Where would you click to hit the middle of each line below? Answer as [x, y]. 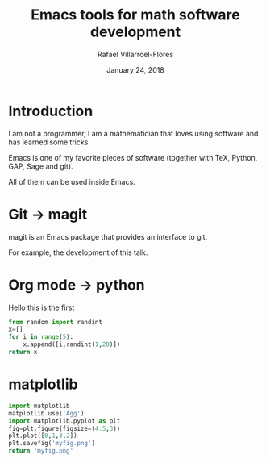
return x [23, 352]
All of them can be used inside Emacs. [72, 181]
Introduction [51, 111]
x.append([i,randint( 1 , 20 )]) [72, 344]
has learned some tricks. [50, 142]
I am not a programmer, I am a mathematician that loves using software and [133, 133]
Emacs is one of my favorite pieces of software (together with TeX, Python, [133, 157]
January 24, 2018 [135, 69]
